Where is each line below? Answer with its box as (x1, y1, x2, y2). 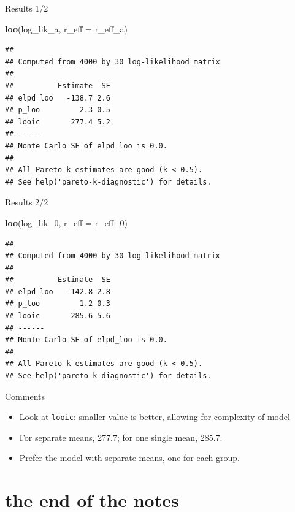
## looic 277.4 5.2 (5, 117, 110, 126)
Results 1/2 (5, 2, 48, 14)
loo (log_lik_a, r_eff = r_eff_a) (5, 22, 128, 35)
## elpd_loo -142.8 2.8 (5, 287, 110, 296)
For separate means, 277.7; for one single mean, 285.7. (19, 430, 223, 443)
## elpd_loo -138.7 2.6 (5, 93, 110, 102)
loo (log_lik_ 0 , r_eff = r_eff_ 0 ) (5, 216, 128, 229)
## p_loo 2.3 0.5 (5, 105, 110, 115)
